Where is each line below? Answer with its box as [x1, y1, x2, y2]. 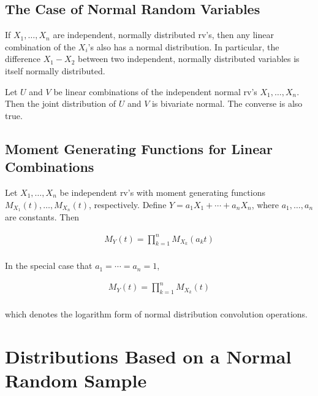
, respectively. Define [89, 198, 167, 211]
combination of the [5, 40, 76, 53]
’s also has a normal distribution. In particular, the [88, 40, 279, 53]
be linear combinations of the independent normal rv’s [53, 85, 257, 98]
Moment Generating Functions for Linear [5, 139, 273, 158]
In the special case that [5, 259, 93, 272]
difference [5, 52, 40, 65]
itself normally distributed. [5, 64, 105, 77]
